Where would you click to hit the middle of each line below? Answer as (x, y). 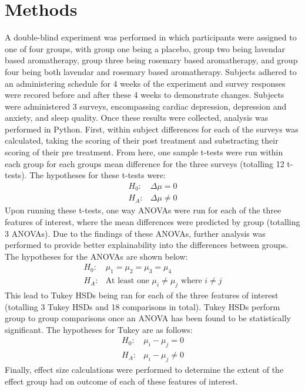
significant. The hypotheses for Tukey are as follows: (99, 329)
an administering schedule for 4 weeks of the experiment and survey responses (145, 83)
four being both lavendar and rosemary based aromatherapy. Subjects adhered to (151, 71)
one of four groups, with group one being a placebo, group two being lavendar (145, 48)
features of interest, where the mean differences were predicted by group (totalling (152, 221)
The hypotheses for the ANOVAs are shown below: (96, 256)
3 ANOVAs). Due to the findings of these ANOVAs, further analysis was (135, 233)
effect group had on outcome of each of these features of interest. (121, 381)
